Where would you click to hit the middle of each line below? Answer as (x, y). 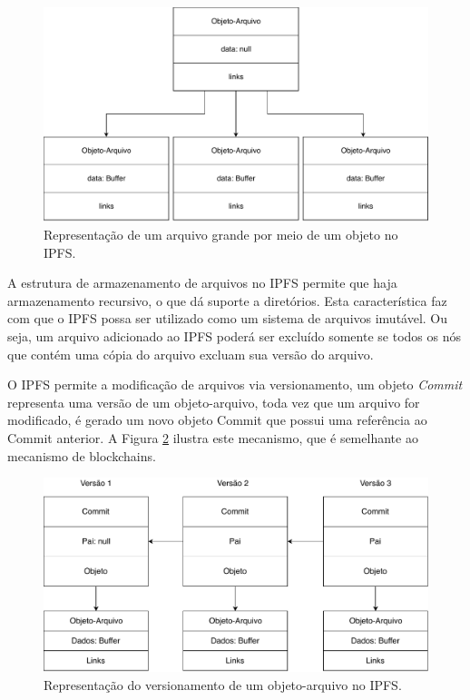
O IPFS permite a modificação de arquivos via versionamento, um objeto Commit (235, 385)
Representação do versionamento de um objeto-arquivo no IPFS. (223, 684)
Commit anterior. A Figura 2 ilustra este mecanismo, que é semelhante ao (213, 437)
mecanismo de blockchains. (82, 455)
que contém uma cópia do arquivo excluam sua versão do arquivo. (191, 354)
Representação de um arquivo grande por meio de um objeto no (221, 235)
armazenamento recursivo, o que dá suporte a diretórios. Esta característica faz (227, 300)
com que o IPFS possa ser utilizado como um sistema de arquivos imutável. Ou (228, 318)
